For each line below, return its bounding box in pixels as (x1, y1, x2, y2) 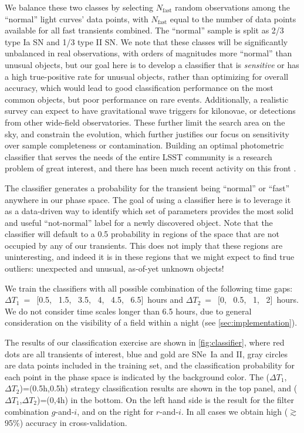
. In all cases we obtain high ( (181, 405, 288, 417)
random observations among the (175, 1, 290, 13)
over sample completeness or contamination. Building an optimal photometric (5, 139, 284, 151)
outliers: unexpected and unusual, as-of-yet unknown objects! (5, 262, 224, 275)
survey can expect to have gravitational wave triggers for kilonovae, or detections (5, 104, 296, 117)
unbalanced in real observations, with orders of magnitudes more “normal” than (5, 47, 292, 59)
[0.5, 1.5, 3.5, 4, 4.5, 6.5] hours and (36, 293, 184, 306)
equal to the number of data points (170, 12, 296, 25)
